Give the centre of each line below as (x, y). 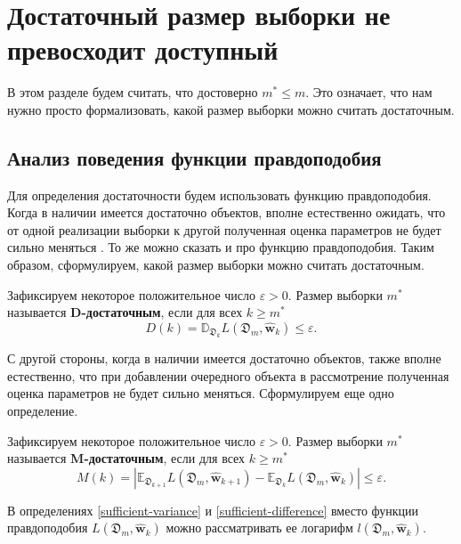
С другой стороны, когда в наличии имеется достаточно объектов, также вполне (224, 358)
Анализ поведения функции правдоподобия (194, 157)
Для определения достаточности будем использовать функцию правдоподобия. (219, 195)
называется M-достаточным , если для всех (126, 458)
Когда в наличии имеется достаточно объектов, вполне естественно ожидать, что (226, 212)
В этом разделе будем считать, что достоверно (133, 92)
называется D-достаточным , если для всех (125, 312)
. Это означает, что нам (369, 92)
